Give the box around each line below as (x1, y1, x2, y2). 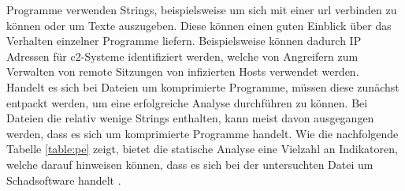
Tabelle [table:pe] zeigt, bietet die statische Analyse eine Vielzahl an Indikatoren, (6, 140, 398, 157)
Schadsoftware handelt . (6, 171, 121, 188)
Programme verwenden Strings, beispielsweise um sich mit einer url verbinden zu (6, 2, 397, 17)
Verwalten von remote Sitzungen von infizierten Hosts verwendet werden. (6, 63, 359, 80)
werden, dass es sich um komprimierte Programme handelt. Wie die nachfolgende (6, 125, 399, 141)
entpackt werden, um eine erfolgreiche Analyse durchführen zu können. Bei (6, 94, 368, 110)
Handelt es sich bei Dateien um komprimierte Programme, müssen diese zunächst (6, 78, 399, 95)
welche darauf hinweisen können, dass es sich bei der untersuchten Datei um (6, 155, 373, 172)
